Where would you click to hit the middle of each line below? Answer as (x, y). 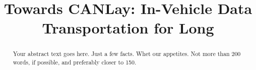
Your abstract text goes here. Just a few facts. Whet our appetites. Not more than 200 (127, 54)
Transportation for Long (128, 28)
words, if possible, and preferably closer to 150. (75, 62)
